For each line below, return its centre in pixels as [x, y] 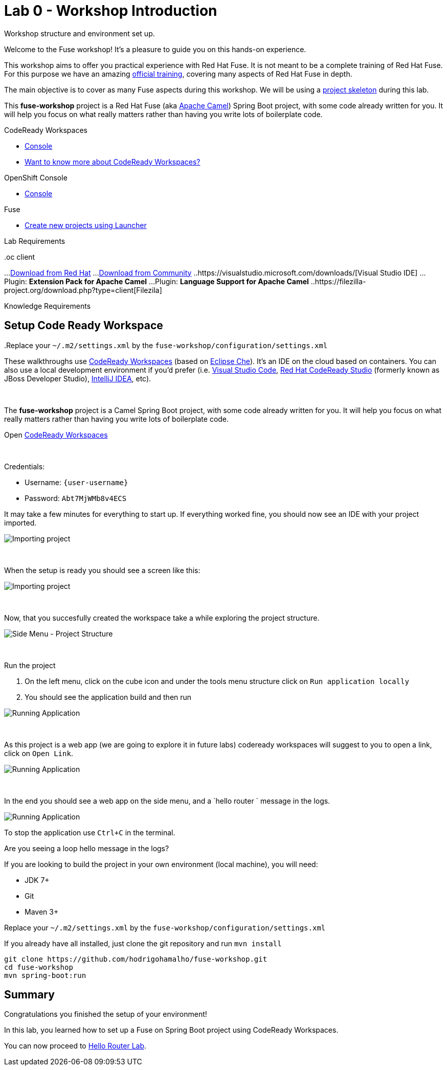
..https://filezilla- [338, 281]
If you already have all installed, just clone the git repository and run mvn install [143, 943]
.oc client [20, 257]
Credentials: [25, 466]
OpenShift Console [36, 177]
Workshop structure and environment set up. [80, 33]
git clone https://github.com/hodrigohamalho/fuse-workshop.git [136, 959]
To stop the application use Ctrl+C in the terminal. [90, 832]
